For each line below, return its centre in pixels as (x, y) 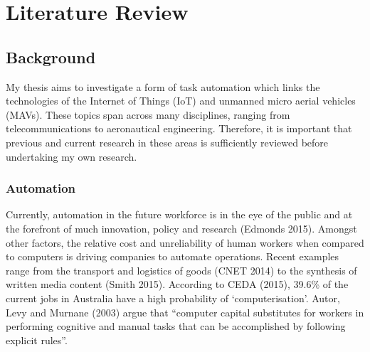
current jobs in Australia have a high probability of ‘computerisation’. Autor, (173, 298)
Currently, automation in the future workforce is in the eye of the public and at (179, 214)
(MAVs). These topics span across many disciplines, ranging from (148, 114)
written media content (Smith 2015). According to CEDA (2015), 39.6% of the (177, 284)
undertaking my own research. (72, 156)
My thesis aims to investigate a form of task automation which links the (163, 86)
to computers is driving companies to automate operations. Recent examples (173, 256)
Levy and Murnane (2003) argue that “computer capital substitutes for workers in (185, 312)
